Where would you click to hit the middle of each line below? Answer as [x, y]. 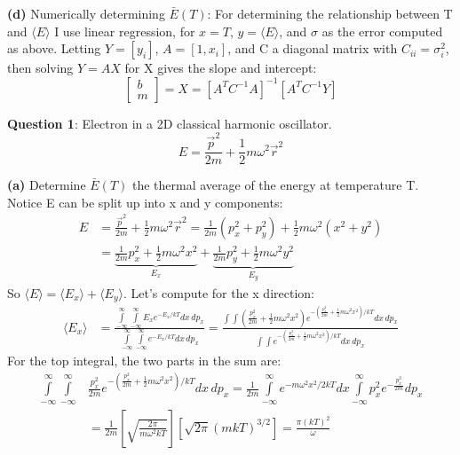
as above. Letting [54, 48]
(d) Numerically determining [86, 13]
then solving [40, 68]
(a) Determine [47, 185]
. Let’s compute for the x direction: [218, 293]
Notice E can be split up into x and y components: [145, 202]
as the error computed [382, 31]
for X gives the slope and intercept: [221, 68]
